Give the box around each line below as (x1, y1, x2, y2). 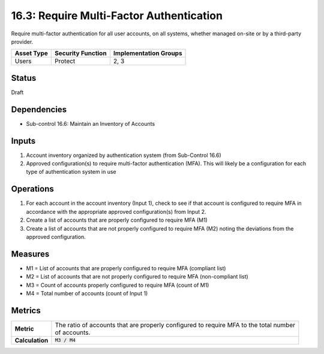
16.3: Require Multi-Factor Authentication (11, 9, 223, 22)
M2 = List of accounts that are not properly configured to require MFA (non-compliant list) (26, 273, 248, 280)
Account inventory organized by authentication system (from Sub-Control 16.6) (26, 152, 221, 159)
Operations (11, 184, 54, 194)
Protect (55, 57, 76, 65)
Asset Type (14, 49, 48, 58)
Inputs (11, 135, 36, 146)
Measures (11, 249, 50, 259)
